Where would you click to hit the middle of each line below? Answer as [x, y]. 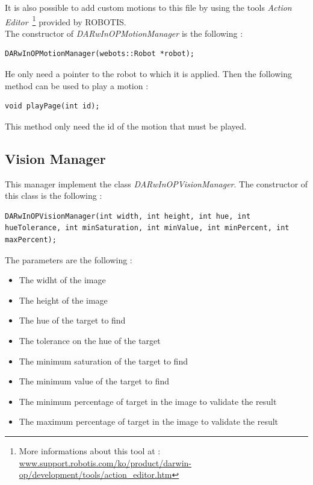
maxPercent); [31, 239]
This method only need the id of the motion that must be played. [126, 126]
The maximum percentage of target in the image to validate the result [149, 421]
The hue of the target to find [72, 320]
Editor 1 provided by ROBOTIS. [66, 20]
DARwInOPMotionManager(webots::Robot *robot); [100, 54]
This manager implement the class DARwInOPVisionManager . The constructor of [156, 183]
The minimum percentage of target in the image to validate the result [148, 401]
